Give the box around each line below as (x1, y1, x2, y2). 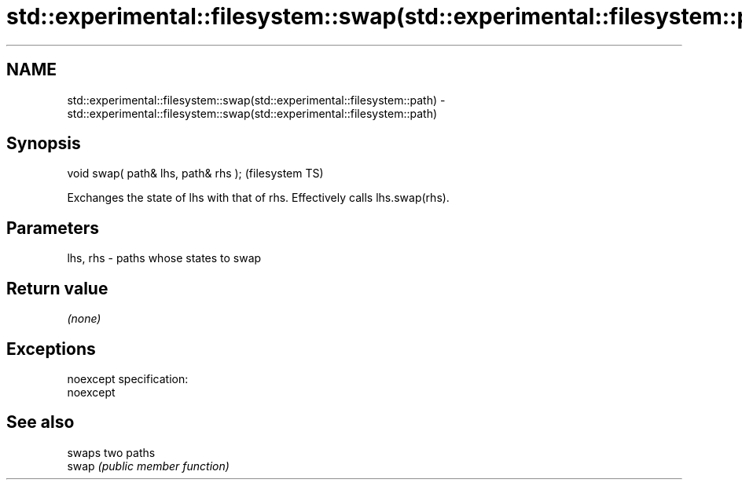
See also (6, 412, 75, 433)
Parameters (6, 217, 99, 238)
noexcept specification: (67, 371, 189, 386)
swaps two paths (67, 445, 156, 459)
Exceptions (6, 338, 96, 359)
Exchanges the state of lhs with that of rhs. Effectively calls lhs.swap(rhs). (67, 191, 450, 205)
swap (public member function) (67, 459, 230, 473)
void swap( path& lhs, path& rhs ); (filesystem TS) (67, 166, 324, 181)
